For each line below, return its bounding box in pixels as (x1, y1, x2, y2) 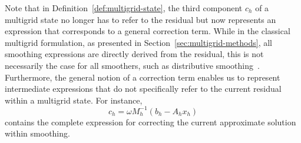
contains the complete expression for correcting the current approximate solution (5, 115, 296, 128)
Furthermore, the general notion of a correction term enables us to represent (5, 71, 280, 83)
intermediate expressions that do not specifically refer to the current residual (5, 82, 282, 95)
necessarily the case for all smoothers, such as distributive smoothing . (5, 59, 260, 71)
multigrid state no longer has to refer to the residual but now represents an (5, 13, 276, 25)
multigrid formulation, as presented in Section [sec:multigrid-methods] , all (5, 36, 272, 48)
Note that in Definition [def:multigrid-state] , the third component (5, 2, 243, 14)
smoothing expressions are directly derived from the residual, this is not (5, 48, 264, 60)
